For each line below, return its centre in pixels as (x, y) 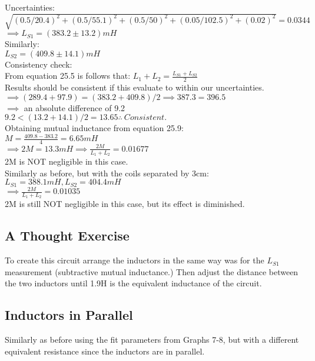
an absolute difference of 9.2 (74, 107)
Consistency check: (39, 64)
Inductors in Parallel (69, 315)
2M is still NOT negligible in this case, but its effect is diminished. (125, 204)
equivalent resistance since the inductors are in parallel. (105, 351)
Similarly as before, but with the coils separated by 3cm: (107, 173)
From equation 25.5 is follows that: (68, 76)
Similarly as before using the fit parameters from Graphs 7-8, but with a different (152, 340)
